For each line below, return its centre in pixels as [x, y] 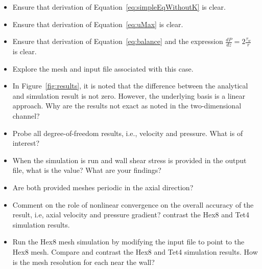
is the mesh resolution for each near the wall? [84, 262]
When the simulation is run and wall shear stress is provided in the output [129, 160]
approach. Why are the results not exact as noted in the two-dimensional [127, 106]
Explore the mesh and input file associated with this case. [103, 68]
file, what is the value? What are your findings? [87, 170]
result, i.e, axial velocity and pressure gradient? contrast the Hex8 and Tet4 [131, 215]
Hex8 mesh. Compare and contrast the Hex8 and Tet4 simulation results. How [135, 251]
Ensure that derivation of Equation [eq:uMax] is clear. [98, 24]
